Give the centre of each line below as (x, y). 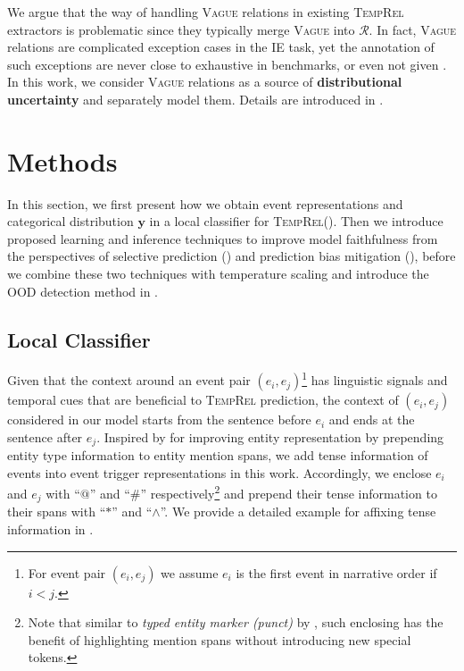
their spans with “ (57, 512)
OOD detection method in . (83, 291)
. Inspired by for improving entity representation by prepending (270, 436)
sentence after (45, 436)
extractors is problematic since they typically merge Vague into (181, 29)
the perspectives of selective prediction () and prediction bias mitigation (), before (232, 256)
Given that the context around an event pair (129, 380)
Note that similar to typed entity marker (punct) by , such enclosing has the (236, 622)
